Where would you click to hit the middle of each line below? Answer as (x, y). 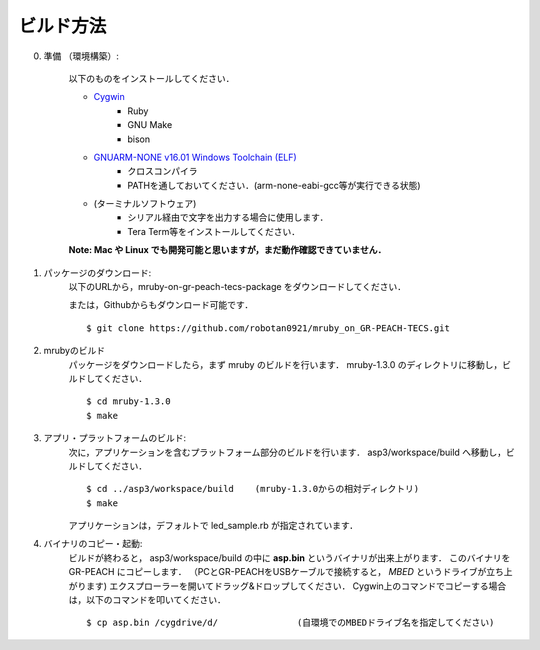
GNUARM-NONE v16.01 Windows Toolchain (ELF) (195, 157)
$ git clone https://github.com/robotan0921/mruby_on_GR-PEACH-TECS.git (268, 328)
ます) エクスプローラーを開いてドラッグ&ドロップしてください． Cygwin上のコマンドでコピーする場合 (296, 586)
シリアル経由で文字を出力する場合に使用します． (228, 217)
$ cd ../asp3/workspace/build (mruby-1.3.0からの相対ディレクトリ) (253, 489)
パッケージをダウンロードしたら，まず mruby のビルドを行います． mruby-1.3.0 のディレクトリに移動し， (285, 364)
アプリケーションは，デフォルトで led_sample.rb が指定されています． (213, 526)
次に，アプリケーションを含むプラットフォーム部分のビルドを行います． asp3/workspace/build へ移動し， (287, 452)
